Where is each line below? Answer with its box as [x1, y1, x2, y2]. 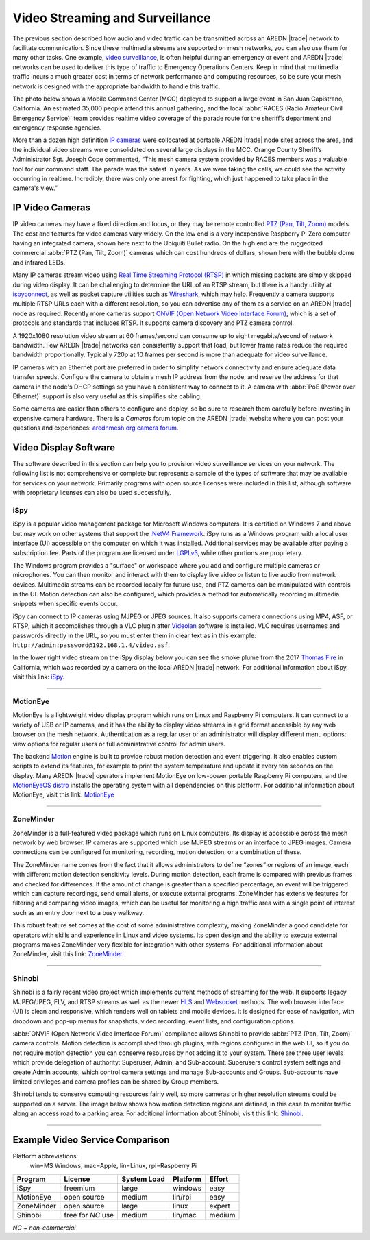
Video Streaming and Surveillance [12, 10, 212, 25]
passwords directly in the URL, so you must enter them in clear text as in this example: [12, 631, 256, 640]
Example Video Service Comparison [12, 1134, 171, 1145]
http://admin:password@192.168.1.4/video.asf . [12, 641, 171, 649]
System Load [121, 1174, 166, 1184]
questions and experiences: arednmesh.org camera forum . [12, 424, 179, 432]
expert [209, 1201, 231, 1211]
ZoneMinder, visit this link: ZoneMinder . [12, 950, 125, 958]
